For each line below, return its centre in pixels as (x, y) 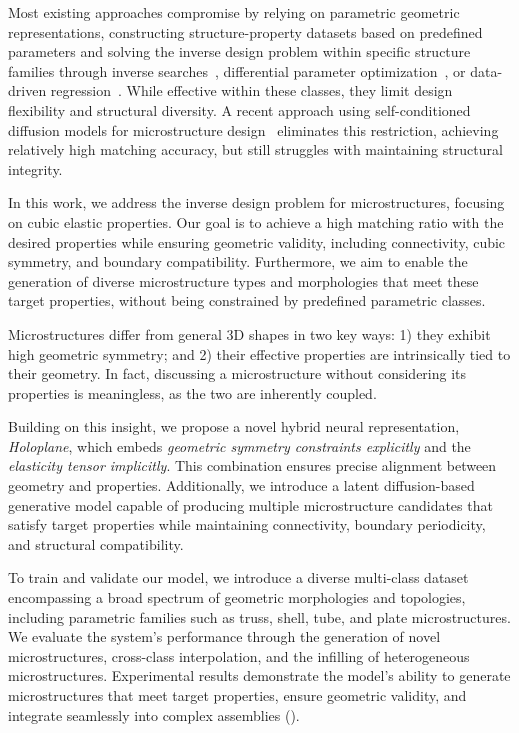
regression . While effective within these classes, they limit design (251, 90)
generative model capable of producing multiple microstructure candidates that (250, 504)
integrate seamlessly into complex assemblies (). (154, 714)
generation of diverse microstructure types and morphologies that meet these (243, 280)
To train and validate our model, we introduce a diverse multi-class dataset (238, 577)
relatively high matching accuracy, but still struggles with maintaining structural (255, 149)
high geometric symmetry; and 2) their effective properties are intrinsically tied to (259, 353)
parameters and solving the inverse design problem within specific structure (239, 51)
